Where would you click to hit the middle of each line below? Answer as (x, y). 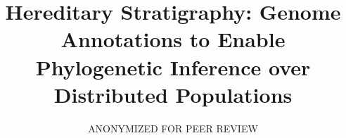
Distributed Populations (173, 94)
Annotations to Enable (173, 39)
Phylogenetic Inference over (173, 67)
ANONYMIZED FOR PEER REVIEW (173, 128)
